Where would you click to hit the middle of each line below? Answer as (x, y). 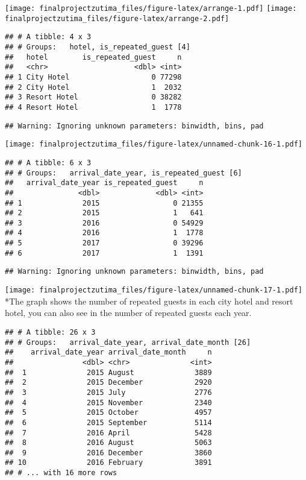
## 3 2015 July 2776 (108, 392)
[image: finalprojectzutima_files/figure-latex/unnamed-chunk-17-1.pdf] (154, 290)
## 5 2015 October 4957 (108, 413)
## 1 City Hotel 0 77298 (93, 77)
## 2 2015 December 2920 (108, 383)
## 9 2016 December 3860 (108, 453)
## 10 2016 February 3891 (108, 463)
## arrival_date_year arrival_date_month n (108, 352)
